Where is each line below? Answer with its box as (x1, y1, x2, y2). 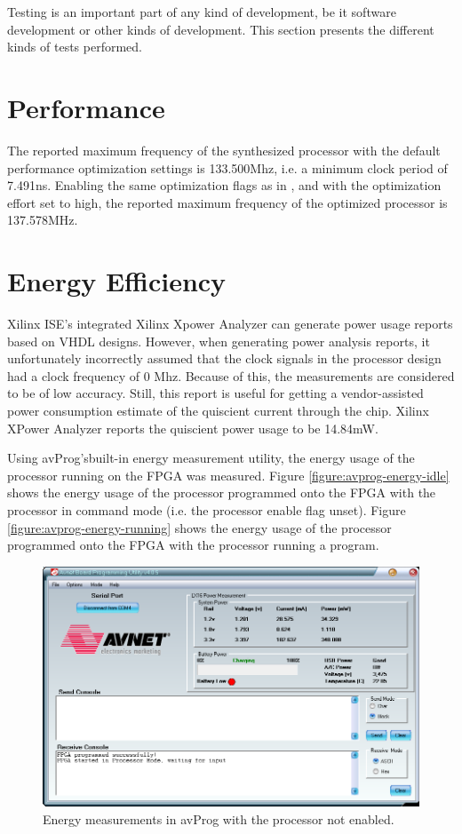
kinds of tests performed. (7, 37, 142, 56)
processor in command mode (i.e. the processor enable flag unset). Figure (7, 500, 406, 519)
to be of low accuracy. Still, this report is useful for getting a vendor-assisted (7, 384, 424, 402)
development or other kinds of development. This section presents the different (7, 20, 434, 38)
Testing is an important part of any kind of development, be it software (7, 3, 396, 20)
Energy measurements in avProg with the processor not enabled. (43, 809, 394, 828)
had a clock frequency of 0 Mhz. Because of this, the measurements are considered (7, 366, 455, 385)
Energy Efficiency (7, 263, 227, 299)
